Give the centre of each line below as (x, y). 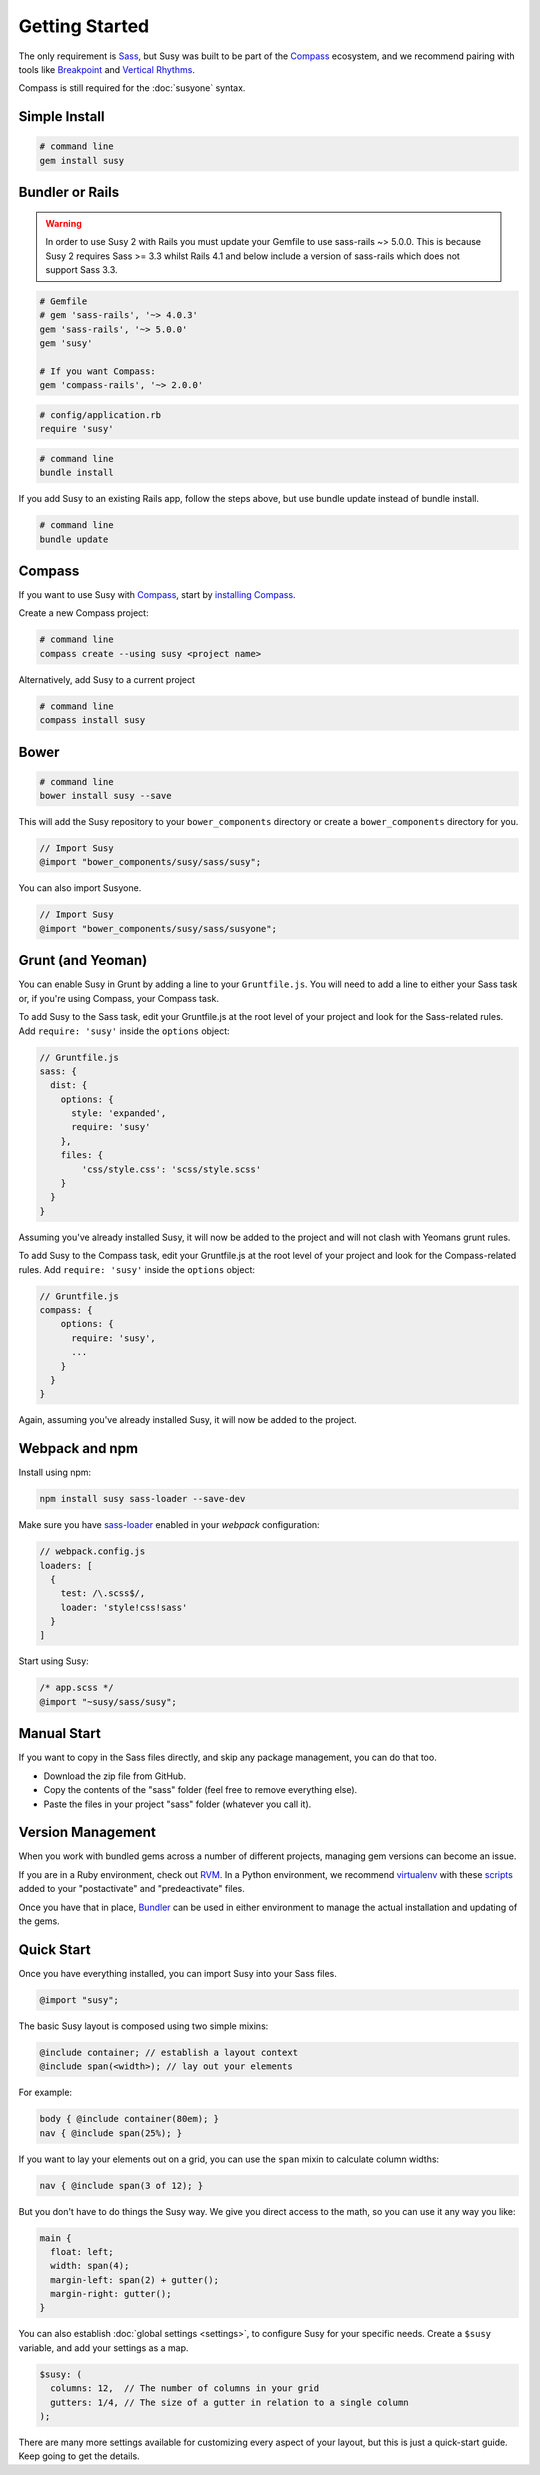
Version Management (87, 1832)
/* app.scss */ (76, 1688)
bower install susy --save (105, 796)
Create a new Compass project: (83, 613)
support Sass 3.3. (82, 269)
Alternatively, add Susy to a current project (106, 679)
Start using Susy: (53, 1661)
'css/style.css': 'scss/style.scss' (171, 1169)
